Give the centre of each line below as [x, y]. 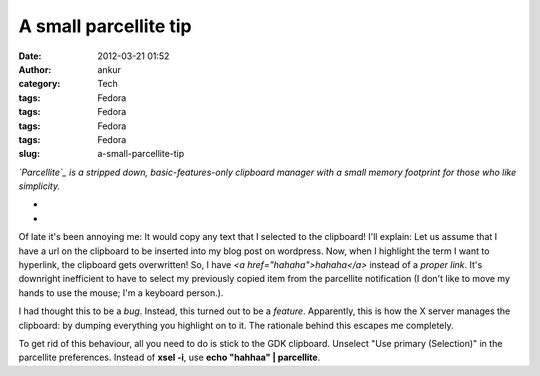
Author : [35, 69]
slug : [29, 154]
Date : [30, 56]
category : [39, 84]
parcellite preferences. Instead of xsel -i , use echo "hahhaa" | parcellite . [169, 357]
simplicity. [39, 186]
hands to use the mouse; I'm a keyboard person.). [121, 292]
